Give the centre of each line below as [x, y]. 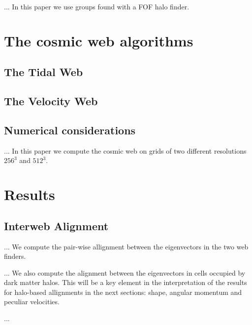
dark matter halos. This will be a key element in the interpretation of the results [126, 282]
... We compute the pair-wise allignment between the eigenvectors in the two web [126, 246]
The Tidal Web [44, 72]
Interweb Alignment [56, 225]
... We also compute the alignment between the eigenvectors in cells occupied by [125, 272]
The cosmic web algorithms [99, 40]
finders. [15, 256]
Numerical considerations [70, 130]
